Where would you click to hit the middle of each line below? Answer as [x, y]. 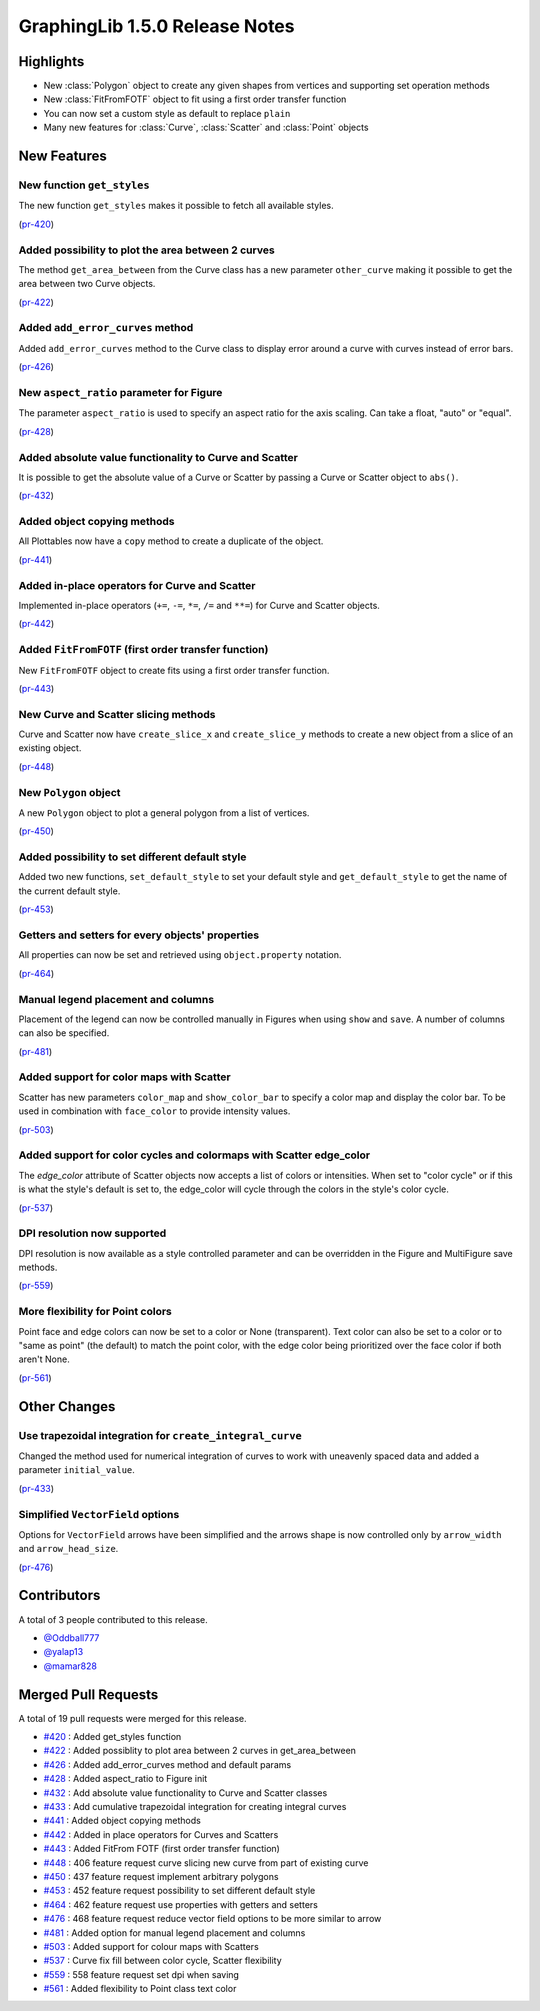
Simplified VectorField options [99, 1514]
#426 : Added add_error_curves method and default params [167, 1764]
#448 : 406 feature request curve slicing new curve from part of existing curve [206, 1862]
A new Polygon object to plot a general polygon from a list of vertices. [164, 812]
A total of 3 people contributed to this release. [113, 1619]
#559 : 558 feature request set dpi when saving [141, 1974]
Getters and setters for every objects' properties [139, 935]
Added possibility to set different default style [132, 857]
